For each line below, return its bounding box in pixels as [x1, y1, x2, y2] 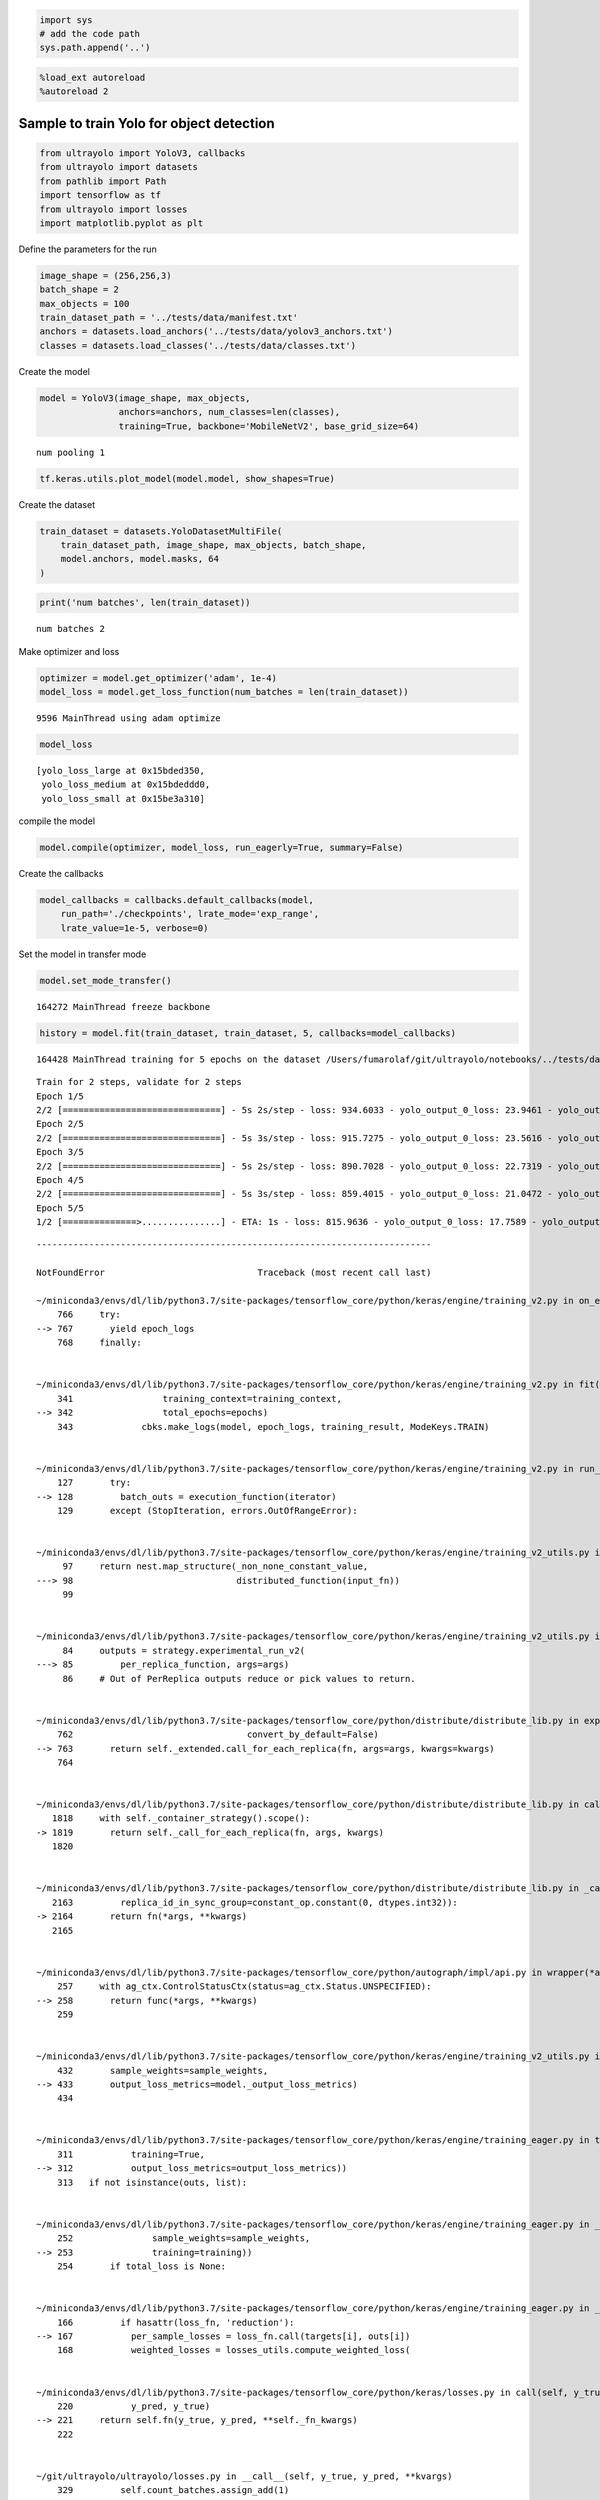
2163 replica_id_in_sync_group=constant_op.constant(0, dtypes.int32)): [51, 1896, 459, 1908]
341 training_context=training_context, [56, 1393, 342, 1404]
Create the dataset [18, 498, 96, 510]
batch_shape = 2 [39, 284, 120, 295]
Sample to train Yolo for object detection [18, 115, 275, 132]
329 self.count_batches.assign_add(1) [56, 2485, 290, 2496]
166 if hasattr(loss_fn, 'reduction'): [56, 2316, 295, 2328]
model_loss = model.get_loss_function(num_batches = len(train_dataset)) [39, 686, 409, 697]
